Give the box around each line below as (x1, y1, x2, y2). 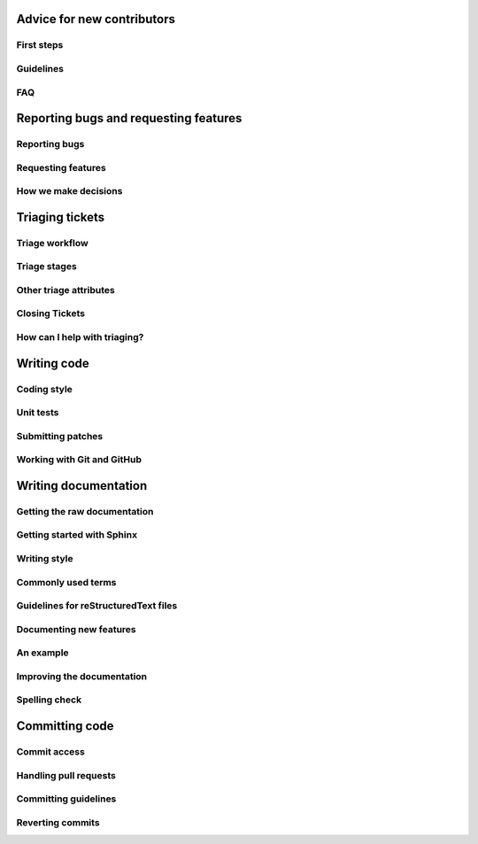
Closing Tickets (16, 307, 86, 320)
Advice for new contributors (16, 12, 176, 27)
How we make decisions (16, 185, 123, 197)
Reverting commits (16, 816, 101, 828)
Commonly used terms (16, 576, 117, 588)
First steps (16, 39, 64, 51)
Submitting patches (16, 430, 104, 442)
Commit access (16, 745, 86, 757)
